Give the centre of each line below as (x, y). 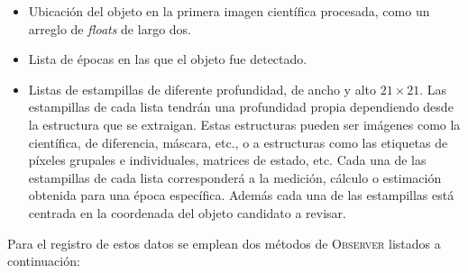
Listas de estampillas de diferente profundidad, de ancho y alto (202, 89)
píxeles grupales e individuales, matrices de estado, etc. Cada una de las (227, 160)
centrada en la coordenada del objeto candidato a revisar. (187, 212)
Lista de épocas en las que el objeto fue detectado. (168, 59)
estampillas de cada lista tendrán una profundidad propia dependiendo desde (241, 107)
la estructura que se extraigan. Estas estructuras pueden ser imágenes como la (244, 124)
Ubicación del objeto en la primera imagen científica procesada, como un (229, 11)
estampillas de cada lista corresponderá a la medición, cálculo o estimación (235, 177)
